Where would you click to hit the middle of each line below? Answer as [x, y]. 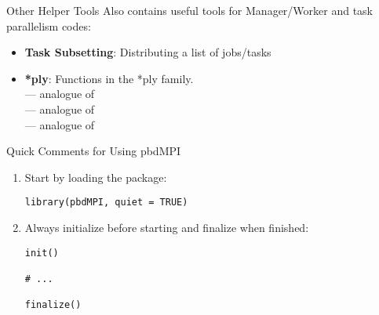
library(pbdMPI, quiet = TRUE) [106, 203]
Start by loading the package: [96, 177]
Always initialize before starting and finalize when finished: [167, 227]
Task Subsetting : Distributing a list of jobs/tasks [148, 52]
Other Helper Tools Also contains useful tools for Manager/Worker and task [190, 10]
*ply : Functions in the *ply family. [109, 78]
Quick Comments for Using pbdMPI [94, 151]
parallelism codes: [49, 25]
